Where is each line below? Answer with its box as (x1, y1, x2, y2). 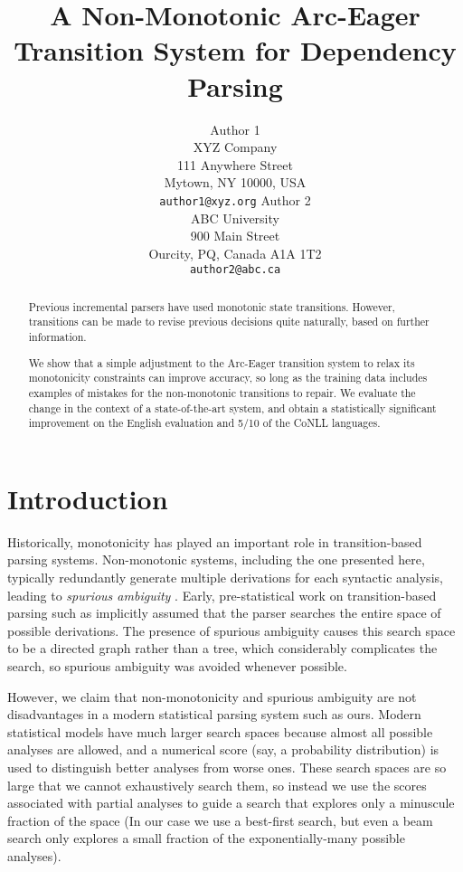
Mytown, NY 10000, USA (164, 173, 307, 192)
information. (28, 329, 87, 345)
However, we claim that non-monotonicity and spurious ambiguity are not (7, 687, 417, 706)
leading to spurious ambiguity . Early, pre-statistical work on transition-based (7, 585, 437, 604)
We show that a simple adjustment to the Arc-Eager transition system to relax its (28, 355, 415, 370)
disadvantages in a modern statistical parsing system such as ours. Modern (7, 705, 421, 724)
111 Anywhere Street (176, 155, 293, 174)
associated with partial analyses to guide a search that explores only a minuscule (7, 793, 455, 812)
